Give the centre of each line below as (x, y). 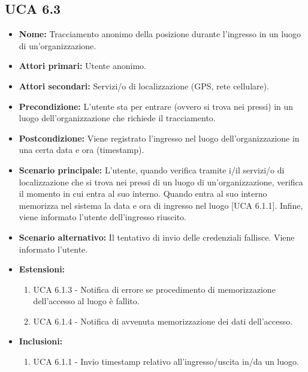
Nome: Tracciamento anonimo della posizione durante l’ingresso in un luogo (160, 34)
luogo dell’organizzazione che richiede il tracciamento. (117, 118)
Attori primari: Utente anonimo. (82, 66)
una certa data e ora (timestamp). (81, 150)
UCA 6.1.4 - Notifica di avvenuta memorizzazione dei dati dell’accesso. (163, 321)
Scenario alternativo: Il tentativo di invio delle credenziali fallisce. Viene (157, 237)
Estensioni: (42, 269)
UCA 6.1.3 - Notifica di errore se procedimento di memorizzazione (154, 289)
